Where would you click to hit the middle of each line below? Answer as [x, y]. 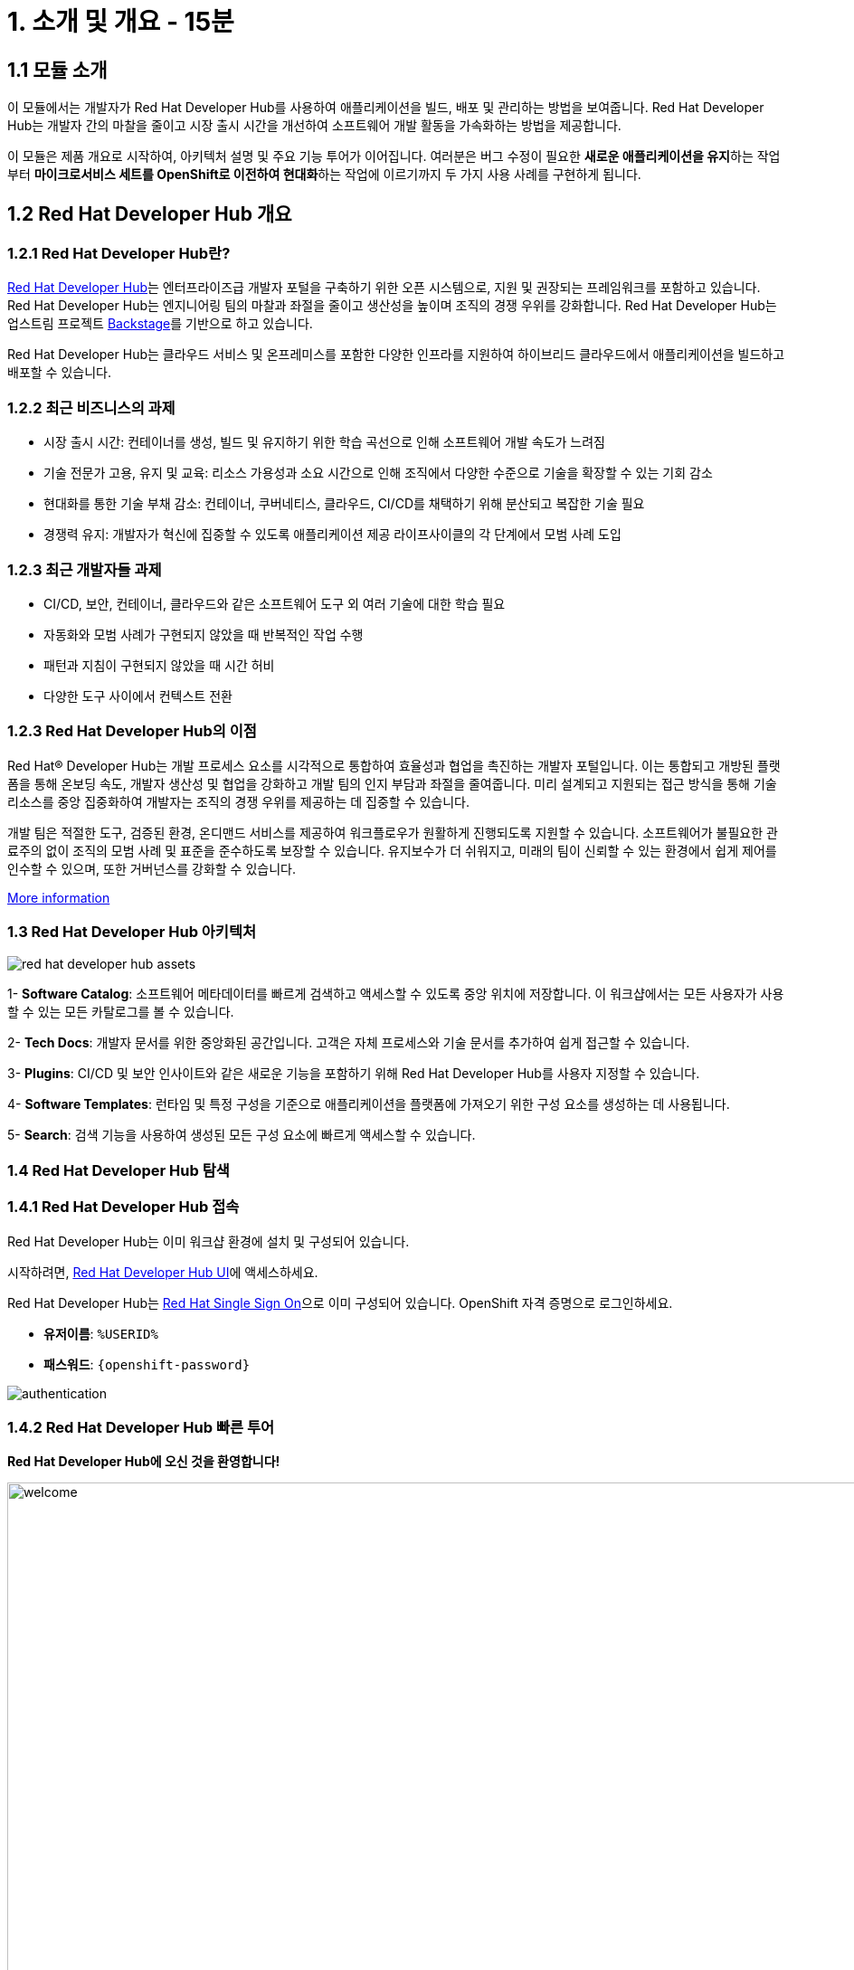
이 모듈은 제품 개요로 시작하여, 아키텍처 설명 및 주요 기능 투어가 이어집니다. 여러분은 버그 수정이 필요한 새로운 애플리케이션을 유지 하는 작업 [394, 156]
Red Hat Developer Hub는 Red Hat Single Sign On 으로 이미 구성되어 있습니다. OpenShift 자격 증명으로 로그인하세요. [340, 1302]
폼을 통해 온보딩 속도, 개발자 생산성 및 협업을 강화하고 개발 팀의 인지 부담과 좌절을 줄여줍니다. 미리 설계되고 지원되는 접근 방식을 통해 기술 [392, 783]
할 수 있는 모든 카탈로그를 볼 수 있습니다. [121, 1012]
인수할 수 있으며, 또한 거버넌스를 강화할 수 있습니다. [152, 868]
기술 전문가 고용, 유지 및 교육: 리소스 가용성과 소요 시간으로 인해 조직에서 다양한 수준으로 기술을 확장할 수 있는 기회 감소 [378, 473]
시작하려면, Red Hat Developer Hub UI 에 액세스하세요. [163, 1272]
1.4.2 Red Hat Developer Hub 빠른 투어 [141, 1427]
